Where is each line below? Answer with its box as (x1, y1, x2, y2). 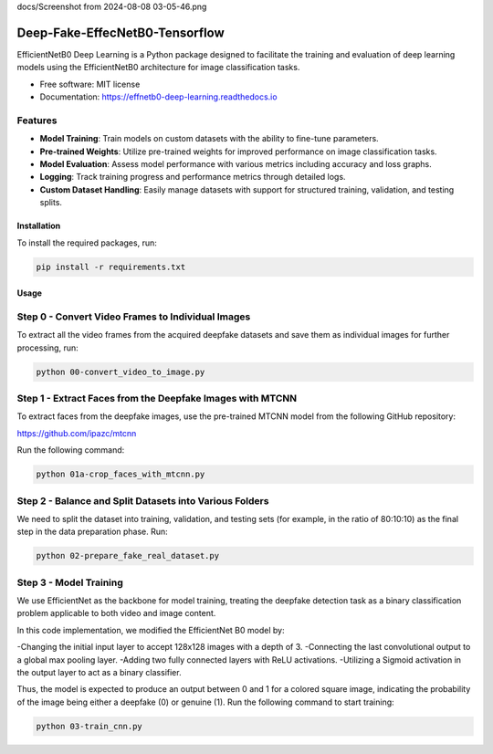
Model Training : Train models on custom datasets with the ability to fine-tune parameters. (39, 133, 379, 144)
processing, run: (16, 342, 79, 353)
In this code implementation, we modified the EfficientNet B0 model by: (16, 624, 285, 635)
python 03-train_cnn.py (36, 721, 143, 731)
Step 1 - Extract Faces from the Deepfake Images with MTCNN (16, 393, 297, 405)
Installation (16, 220, 61, 232)
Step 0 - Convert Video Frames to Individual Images (16, 310, 251, 323)
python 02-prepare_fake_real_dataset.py (36, 550, 219, 561)
